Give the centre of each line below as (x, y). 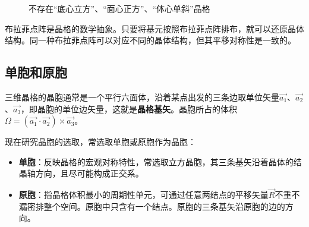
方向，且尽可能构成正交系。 (89, 173)
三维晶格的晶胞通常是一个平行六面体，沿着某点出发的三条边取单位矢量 (142, 97)
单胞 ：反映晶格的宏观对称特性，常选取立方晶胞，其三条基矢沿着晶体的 (156, 161)
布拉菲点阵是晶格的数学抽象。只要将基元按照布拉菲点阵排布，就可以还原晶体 (154, 28)
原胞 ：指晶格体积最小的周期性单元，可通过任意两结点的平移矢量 (144, 195)
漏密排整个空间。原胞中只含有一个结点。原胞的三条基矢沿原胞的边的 (152, 206)
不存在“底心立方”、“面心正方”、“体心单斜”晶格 (119, 8)
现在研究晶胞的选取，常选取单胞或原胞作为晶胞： (100, 142)
